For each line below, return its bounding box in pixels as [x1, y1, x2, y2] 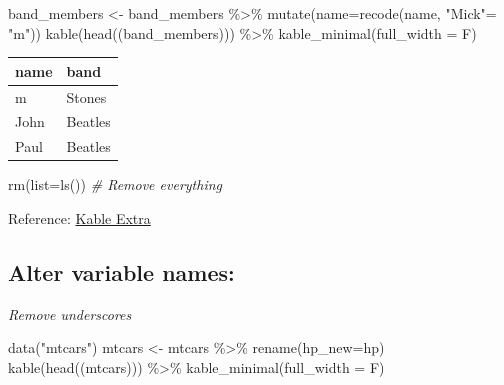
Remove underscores [8, 303, 132, 324]
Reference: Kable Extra [8, 207, 151, 228]
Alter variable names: [8, 256, 235, 287]
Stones [66, 86, 107, 107]
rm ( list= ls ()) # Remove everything [8, 174, 223, 195]
